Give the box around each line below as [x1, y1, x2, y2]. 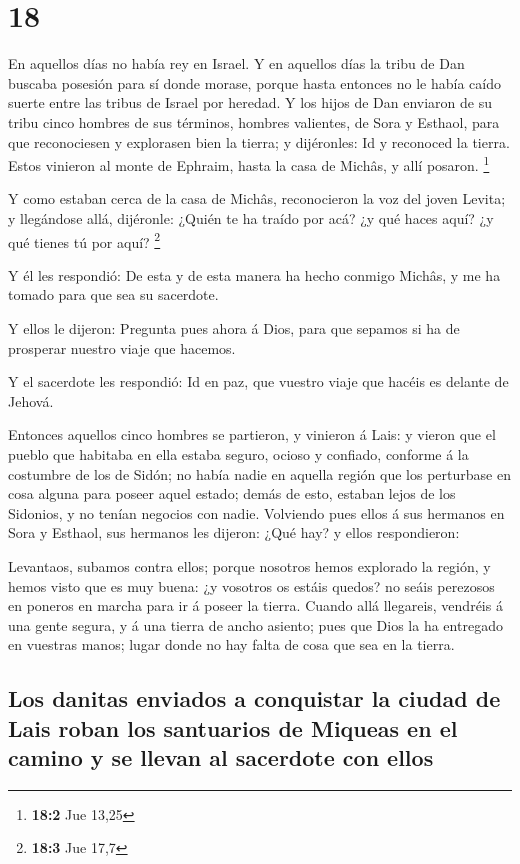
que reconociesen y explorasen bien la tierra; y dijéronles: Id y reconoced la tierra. [8, 131, 510, 152]
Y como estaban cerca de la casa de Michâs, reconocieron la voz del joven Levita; [8, 188, 506, 209]
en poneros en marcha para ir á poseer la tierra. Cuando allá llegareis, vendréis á [8, 595, 503, 616]
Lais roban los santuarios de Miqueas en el [8, 712, 458, 743]
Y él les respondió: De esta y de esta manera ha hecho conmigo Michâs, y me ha [8, 264, 501, 285]
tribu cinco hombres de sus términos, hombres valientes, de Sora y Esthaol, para [8, 111, 500, 132]
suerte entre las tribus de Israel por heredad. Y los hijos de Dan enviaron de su [8, 92, 492, 113]
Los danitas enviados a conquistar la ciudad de [8, 683, 501, 714]
